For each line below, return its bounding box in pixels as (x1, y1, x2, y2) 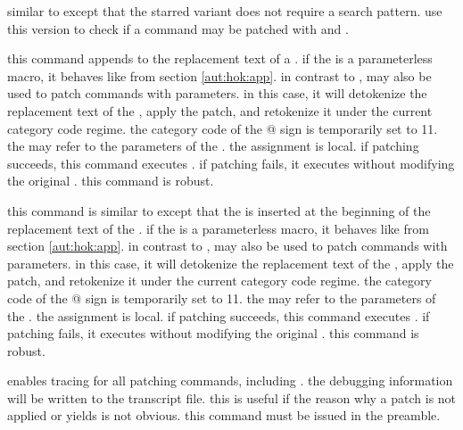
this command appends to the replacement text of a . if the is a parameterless (7, 49, 433, 68)
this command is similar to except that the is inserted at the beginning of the (7, 201, 431, 219)
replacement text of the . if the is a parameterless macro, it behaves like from (7, 219, 429, 237)
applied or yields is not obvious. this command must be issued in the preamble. (7, 406, 441, 425)
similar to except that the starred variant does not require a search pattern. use (7, 2, 442, 20)
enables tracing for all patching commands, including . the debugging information (7, 371, 453, 390)
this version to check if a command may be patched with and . (7, 19, 349, 37)
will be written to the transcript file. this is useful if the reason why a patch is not (7, 388, 457, 407)
